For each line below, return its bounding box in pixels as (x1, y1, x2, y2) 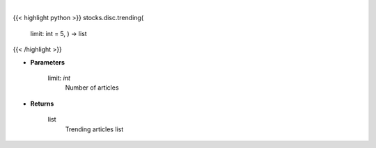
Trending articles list (65, 125, 124, 133)
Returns (30, 99, 54, 108)
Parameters (30, 58, 65, 66)
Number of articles (65, 83, 119, 92)
